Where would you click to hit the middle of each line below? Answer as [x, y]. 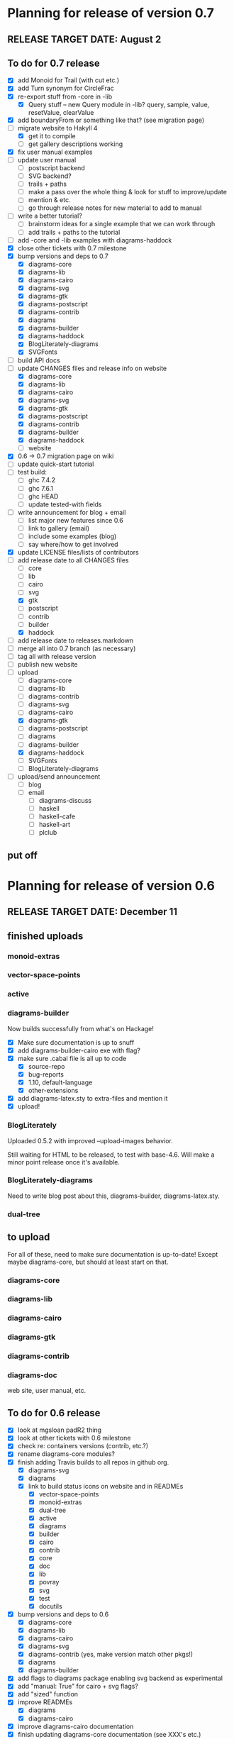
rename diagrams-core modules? [66, 1454]
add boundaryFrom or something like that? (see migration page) [111, 120]
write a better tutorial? [50, 216]
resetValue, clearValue [61, 112]
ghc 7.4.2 [41, 480]
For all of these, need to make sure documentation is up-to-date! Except [113, 1254]
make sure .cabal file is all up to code [72, 1058]
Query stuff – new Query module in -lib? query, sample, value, [119, 104]
